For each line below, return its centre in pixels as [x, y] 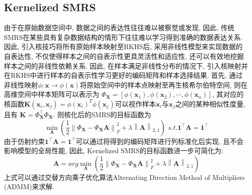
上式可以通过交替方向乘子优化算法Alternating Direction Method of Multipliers [125, 177]
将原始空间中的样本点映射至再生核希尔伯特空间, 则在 [164, 84]
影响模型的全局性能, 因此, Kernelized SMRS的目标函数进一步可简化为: [114, 151]
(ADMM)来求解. [29, 186]
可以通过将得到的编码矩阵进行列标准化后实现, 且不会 [160, 141]
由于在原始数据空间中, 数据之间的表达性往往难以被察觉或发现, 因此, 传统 [119, 27]
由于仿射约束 [24, 141]
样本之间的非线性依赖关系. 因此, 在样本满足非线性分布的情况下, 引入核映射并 [126, 65]
